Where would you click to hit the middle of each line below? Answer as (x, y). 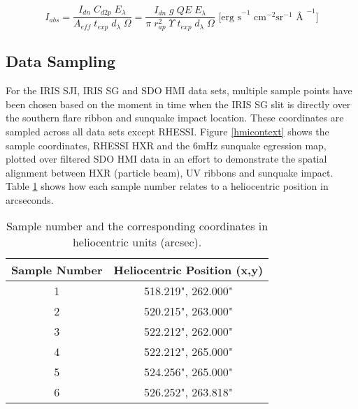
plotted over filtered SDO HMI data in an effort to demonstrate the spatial (166, 159)
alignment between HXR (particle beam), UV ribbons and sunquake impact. (170, 172)
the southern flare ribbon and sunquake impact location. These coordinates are (175, 118)
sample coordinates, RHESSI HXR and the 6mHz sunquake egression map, (166, 145)
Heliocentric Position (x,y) (188, 270)
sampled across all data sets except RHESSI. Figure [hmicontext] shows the (167, 131)
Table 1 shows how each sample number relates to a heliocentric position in (167, 186)
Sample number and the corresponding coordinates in (137, 226)
